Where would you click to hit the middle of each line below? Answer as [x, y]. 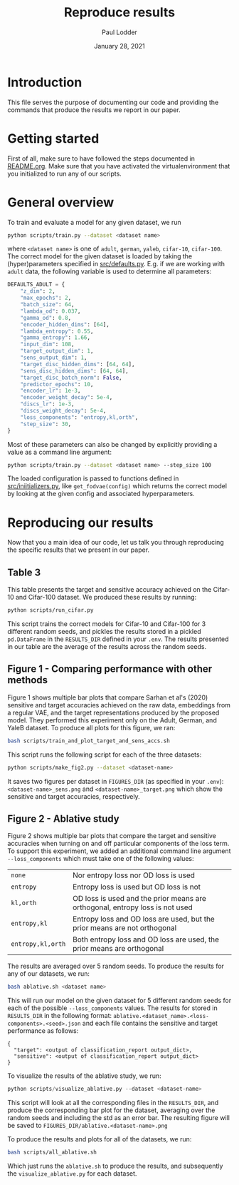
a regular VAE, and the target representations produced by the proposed [113, 712]
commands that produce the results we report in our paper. [94, 110]
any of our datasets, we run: [49, 974]
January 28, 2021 [119, 46]
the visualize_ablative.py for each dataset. [72, 1174]
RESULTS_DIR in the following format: [60, 1016]
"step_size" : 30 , [46, 424]
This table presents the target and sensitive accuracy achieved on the [110, 590]
